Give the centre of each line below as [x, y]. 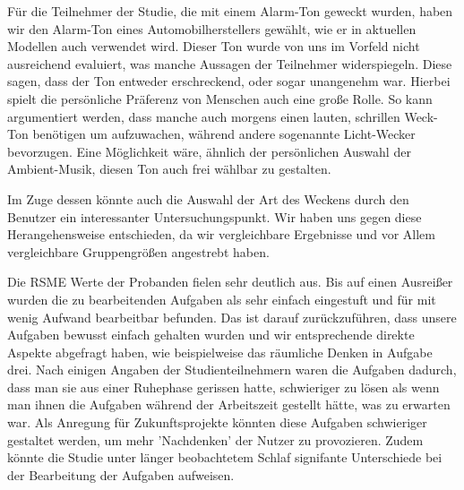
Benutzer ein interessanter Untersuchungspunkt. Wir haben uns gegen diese [215, 216]
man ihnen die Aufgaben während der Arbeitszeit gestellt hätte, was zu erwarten [229, 404]
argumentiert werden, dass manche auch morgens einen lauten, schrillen [204, 116]
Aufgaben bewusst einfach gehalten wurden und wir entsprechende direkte [211, 335]
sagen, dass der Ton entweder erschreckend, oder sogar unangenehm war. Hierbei [229, 81]
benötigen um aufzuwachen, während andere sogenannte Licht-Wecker [224, 134]
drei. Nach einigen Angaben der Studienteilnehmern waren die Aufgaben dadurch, [232, 370]
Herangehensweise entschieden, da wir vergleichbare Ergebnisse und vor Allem [221, 234]
